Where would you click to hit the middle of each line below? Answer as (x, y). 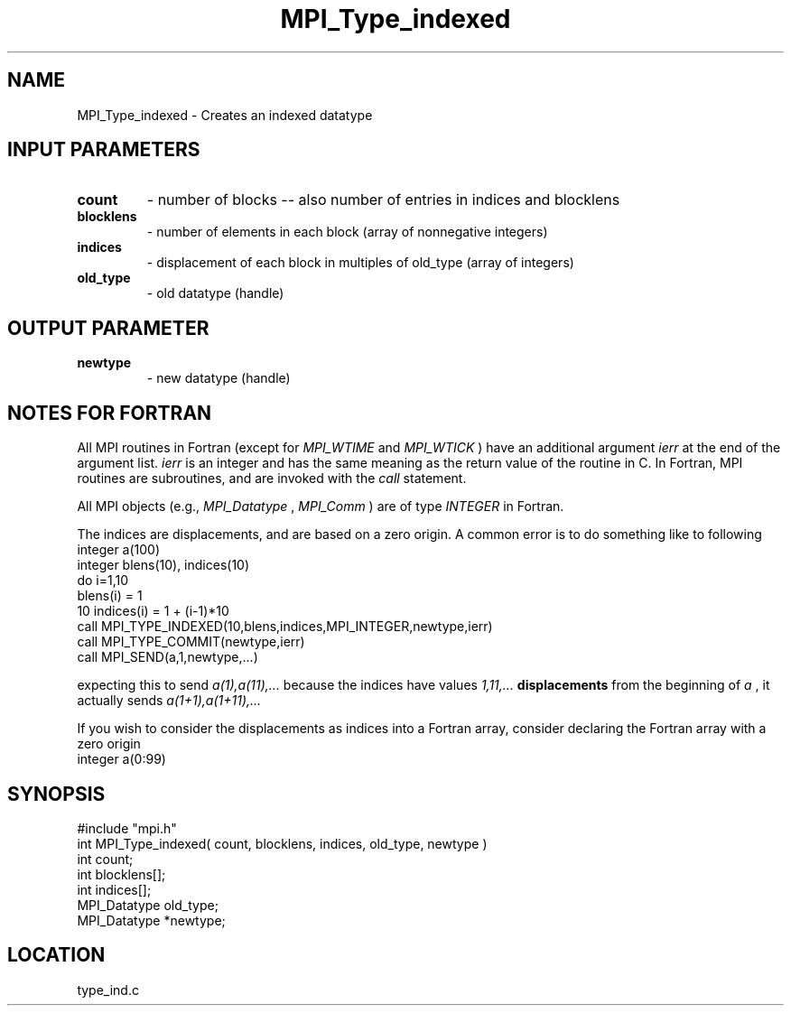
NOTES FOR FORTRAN (110, 413)
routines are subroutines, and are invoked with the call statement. (272, 479)
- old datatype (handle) (215, 293)
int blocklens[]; (121, 874)
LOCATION (56, 955)
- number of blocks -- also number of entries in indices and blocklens (383, 200)
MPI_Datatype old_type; (148, 905)
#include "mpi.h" (127, 828)
